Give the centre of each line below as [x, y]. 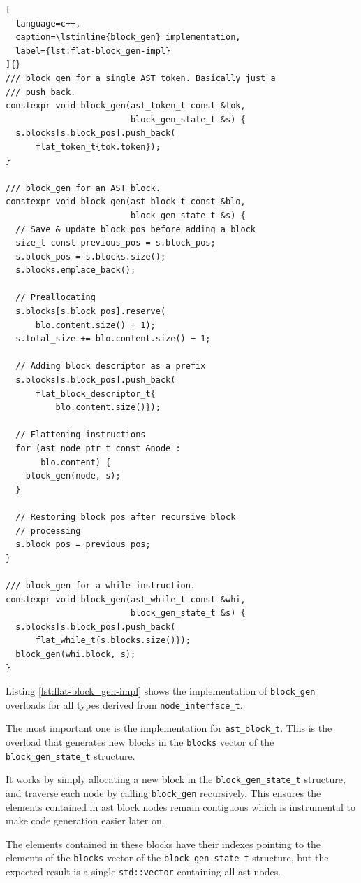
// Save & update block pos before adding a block [135, 229]
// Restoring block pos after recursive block [126, 517]
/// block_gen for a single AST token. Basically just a [141, 78]
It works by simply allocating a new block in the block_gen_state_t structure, [176, 779]
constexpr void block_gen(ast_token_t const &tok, [126, 106]
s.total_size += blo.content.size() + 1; [113, 339]
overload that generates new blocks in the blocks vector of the [140, 742]
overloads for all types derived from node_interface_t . [124, 704]
